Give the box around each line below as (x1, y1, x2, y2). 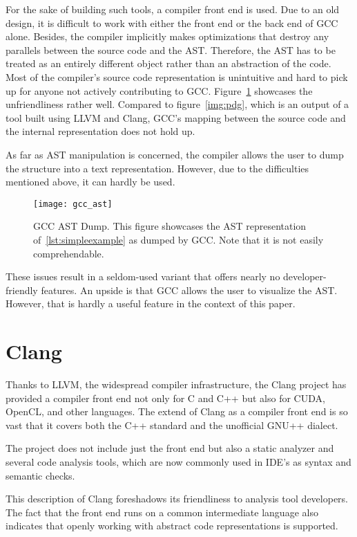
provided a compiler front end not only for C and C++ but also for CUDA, (6, 390, 325, 405)
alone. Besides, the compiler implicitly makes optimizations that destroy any (6, 29, 329, 44)
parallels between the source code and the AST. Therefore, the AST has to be (6, 42, 336, 57)
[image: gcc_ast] (33, 199, 113, 209)
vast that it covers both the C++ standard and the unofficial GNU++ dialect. (6, 417, 338, 432)
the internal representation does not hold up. (6, 124, 195, 138)
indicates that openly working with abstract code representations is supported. (6, 518, 338, 533)
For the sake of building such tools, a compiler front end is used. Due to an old (6, 2, 340, 16)
